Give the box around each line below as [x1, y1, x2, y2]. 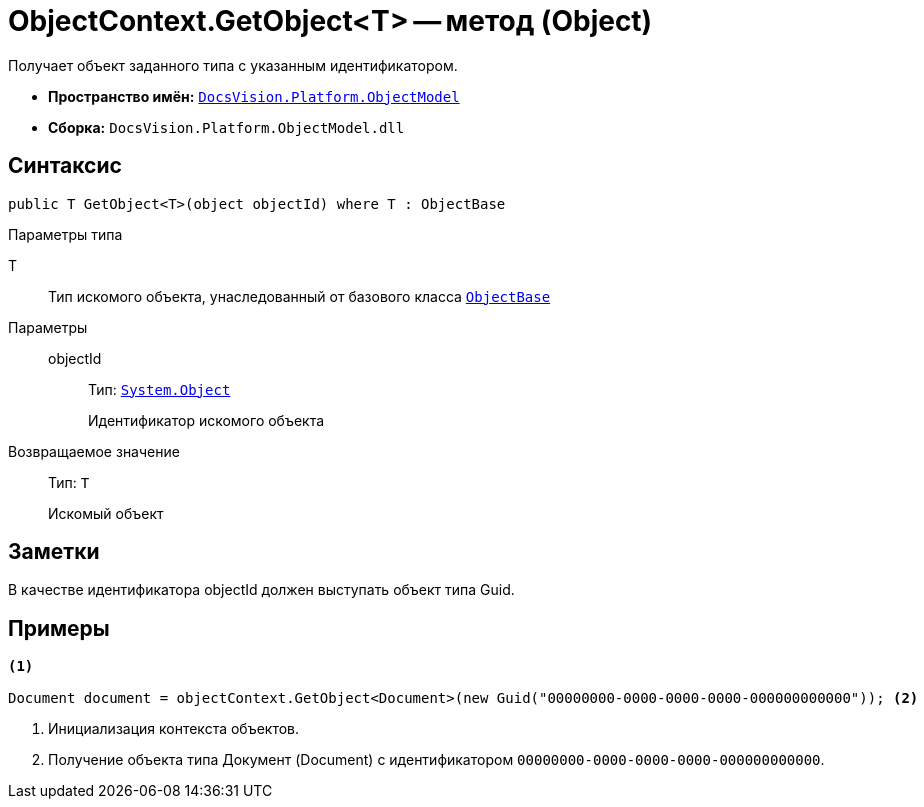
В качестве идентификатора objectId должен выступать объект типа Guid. [8, 581, 515, 599]
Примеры [8, 615, 110, 641]
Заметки [8, 539, 100, 565]
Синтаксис [8, 153, 122, 179]
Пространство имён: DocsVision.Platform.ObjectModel [48, 87, 460, 105]
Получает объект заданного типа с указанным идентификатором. [8, 56, 458, 74]
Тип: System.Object [88, 380, 231, 398]
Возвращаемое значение [8, 442, 180, 460]
